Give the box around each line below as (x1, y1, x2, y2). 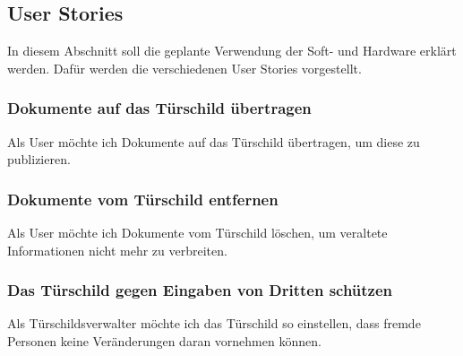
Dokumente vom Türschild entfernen (7, 187, 279, 210)
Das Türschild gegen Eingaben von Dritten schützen (7, 279, 393, 301)
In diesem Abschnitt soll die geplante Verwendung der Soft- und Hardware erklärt (7, 41, 457, 60)
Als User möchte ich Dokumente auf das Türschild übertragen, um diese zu (7, 132, 420, 151)
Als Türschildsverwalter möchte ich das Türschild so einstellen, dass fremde (7, 314, 421, 333)
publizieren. (7, 150, 71, 169)
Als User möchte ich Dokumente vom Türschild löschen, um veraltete (7, 223, 388, 242)
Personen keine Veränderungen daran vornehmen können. (7, 332, 322, 351)
